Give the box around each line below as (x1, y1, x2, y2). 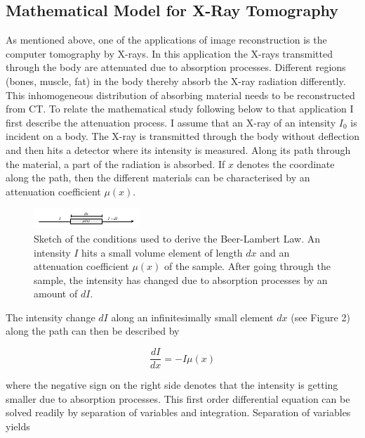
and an (260, 245, 290, 259)
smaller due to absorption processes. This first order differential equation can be (6, 391, 350, 406)
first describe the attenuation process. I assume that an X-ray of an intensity (6, 115, 336, 129)
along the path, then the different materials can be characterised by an (6, 170, 310, 185)
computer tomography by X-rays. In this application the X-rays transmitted (6, 46, 333, 60)
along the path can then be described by (6, 323, 180, 338)
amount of (34, 286, 78, 301)
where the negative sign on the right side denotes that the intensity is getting (6, 378, 338, 392)
